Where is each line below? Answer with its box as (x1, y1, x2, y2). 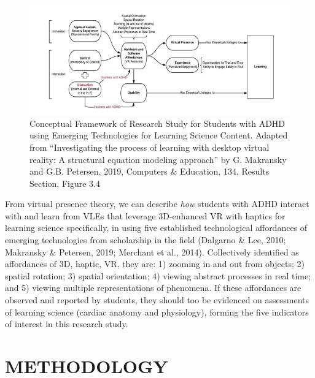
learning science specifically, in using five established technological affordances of (5, 221, 308, 234)
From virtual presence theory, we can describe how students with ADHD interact (5, 197, 309, 210)
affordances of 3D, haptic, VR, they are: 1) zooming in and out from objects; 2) (5, 257, 305, 270)
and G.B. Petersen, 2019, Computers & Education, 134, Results (29, 165, 270, 178)
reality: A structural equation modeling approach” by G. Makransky (29, 153, 287, 165)
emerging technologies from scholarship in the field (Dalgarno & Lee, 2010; (5, 233, 286, 246)
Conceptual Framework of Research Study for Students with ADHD (29, 116, 286, 129)
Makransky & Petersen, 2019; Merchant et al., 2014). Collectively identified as (5, 245, 299, 258)
